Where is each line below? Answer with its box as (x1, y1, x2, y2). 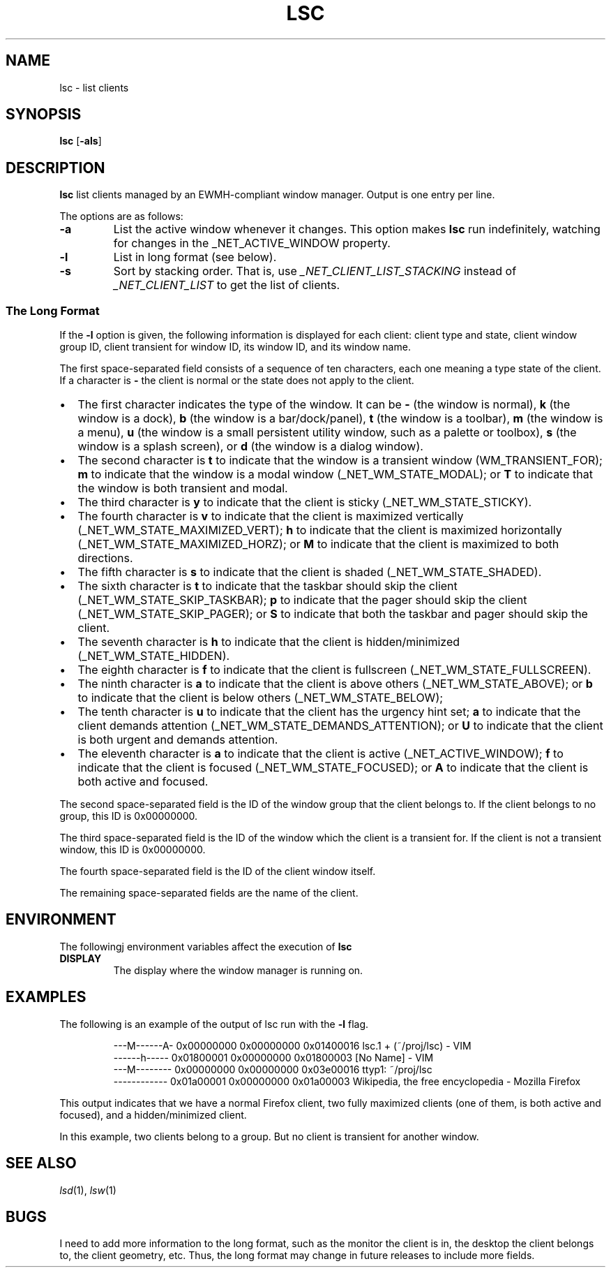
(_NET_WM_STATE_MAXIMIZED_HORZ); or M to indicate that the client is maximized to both (77, 537, 559, 552)
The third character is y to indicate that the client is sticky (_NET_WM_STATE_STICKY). (77, 495, 532, 510)
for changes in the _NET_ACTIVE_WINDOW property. (113, 236, 391, 251)
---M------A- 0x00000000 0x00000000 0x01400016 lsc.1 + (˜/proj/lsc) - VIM (113, 1039, 472, 1052)
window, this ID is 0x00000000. (59, 844, 206, 856)
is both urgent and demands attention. (77, 733, 278, 747)
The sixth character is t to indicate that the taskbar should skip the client (77, 579, 458, 594)
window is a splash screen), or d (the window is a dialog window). (77, 439, 423, 454)
